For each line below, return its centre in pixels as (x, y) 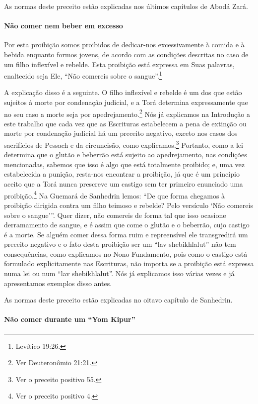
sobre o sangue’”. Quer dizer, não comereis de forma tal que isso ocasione (115, 215)
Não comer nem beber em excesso (64, 26)
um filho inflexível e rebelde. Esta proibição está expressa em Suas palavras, (119, 64)
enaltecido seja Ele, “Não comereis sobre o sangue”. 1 (83, 75)
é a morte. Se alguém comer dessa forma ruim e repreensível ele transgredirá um (126, 234)
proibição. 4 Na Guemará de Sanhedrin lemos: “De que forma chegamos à (115, 195)
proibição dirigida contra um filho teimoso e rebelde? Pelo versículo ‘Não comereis (129, 205)
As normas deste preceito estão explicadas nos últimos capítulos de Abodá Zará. (126, 6)
